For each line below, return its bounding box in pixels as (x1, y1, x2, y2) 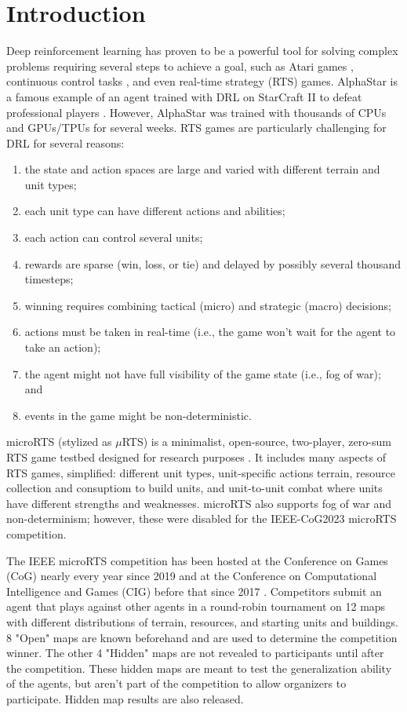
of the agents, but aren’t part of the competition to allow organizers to (6, 675, 347, 692)
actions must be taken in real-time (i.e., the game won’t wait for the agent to (24, 323, 396, 340)
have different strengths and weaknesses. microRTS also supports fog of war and (6, 495, 391, 511)
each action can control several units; (24, 229, 203, 246)
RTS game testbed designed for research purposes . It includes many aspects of (6, 449, 386, 465)
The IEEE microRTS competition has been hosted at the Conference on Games (6, 552, 388, 568)
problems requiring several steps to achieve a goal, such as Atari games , (6, 57, 354, 74)
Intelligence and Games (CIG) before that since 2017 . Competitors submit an (6, 582, 382, 599)
